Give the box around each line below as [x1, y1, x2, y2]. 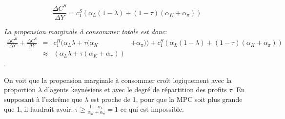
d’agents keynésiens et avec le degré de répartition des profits [44, 84, 227, 95]
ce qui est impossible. [120, 103, 184, 114]
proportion [4, 84, 36, 95]
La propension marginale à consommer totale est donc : [4, 26, 167, 36]
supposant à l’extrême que [4, 94, 82, 104]
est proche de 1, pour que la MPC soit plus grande [90, 94, 243, 104]
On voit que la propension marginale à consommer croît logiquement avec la [4, 75, 232, 85]
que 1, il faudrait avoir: [4, 103, 73, 114]
